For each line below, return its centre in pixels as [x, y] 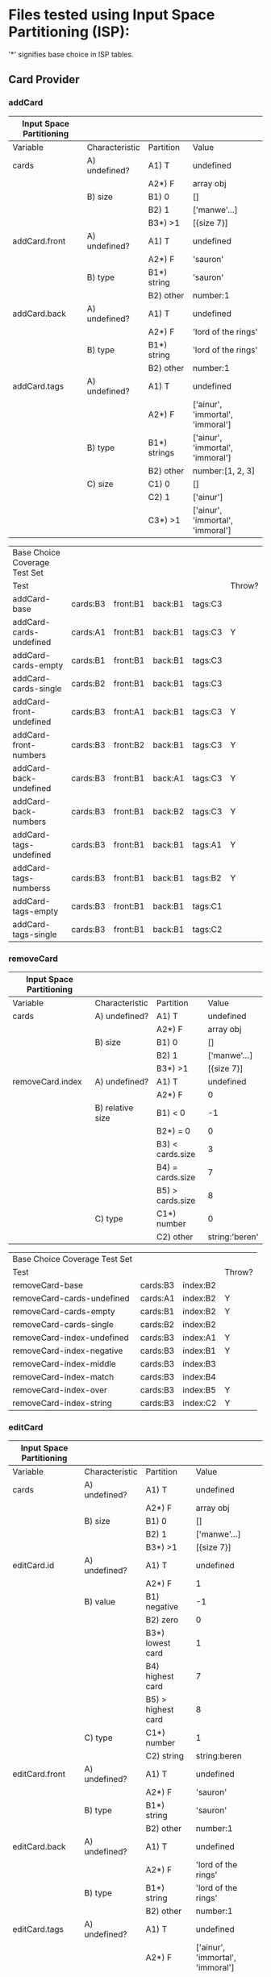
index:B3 [199, 1363]
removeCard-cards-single [63, 1324]
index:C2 [200, 1403]
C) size [100, 484]
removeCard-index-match [63, 1376]
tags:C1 [207, 906]
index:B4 [199, 1376]
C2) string [165, 1756]
